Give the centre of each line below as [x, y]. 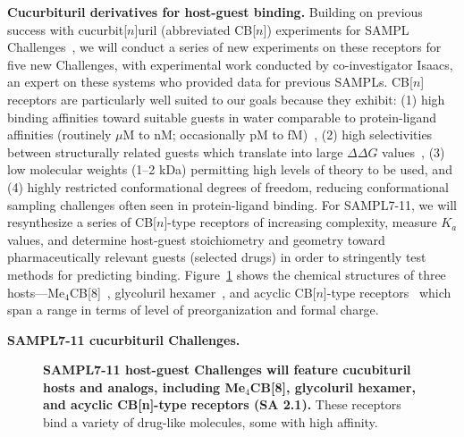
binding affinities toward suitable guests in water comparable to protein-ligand [222, 117]
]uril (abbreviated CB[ [195, 29]
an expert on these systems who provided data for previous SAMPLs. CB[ [210, 82]
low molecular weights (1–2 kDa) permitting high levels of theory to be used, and [230, 169]
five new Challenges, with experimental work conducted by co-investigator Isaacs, [230, 64]
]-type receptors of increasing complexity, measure [300, 222]
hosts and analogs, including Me [144, 387]
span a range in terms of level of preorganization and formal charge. [193, 310]
